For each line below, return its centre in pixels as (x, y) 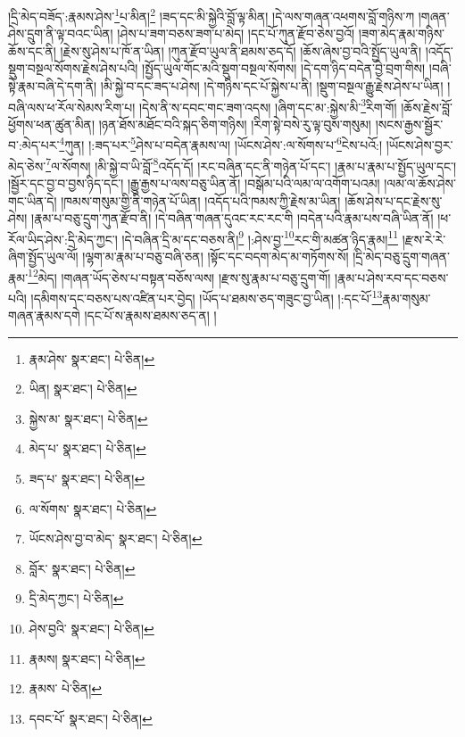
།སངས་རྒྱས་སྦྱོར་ (409, 124)
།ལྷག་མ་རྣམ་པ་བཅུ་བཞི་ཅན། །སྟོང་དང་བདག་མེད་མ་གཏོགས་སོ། (216, 256)
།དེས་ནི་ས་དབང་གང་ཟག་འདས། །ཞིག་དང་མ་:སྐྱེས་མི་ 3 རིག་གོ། (268, 105)
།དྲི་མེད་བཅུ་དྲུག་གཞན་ (401, 256)
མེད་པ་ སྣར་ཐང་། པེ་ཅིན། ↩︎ (87, 448)
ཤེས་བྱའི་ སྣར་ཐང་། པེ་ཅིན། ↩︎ (91, 629)
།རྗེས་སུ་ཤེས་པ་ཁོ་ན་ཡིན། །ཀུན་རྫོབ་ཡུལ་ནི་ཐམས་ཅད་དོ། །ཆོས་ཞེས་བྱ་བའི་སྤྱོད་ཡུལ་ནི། (241, 50)
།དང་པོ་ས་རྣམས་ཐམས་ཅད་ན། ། (150, 315)
